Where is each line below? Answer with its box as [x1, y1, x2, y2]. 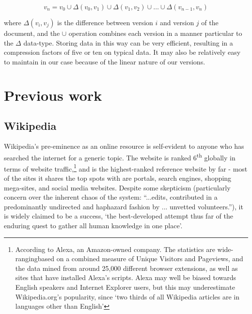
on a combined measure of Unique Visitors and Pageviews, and [56, 253, 243, 264]
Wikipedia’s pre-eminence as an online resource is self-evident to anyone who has [4, 141, 244, 151]
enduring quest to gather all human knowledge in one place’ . [4, 220, 183, 231]
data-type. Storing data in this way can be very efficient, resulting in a [23, 37, 233, 47]
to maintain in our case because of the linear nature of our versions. [4, 56, 205, 66]
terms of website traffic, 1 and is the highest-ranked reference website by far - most [4, 162, 248, 173]
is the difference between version [57, 17, 153, 27]
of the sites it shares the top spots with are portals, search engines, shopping [4, 173, 232, 183]
